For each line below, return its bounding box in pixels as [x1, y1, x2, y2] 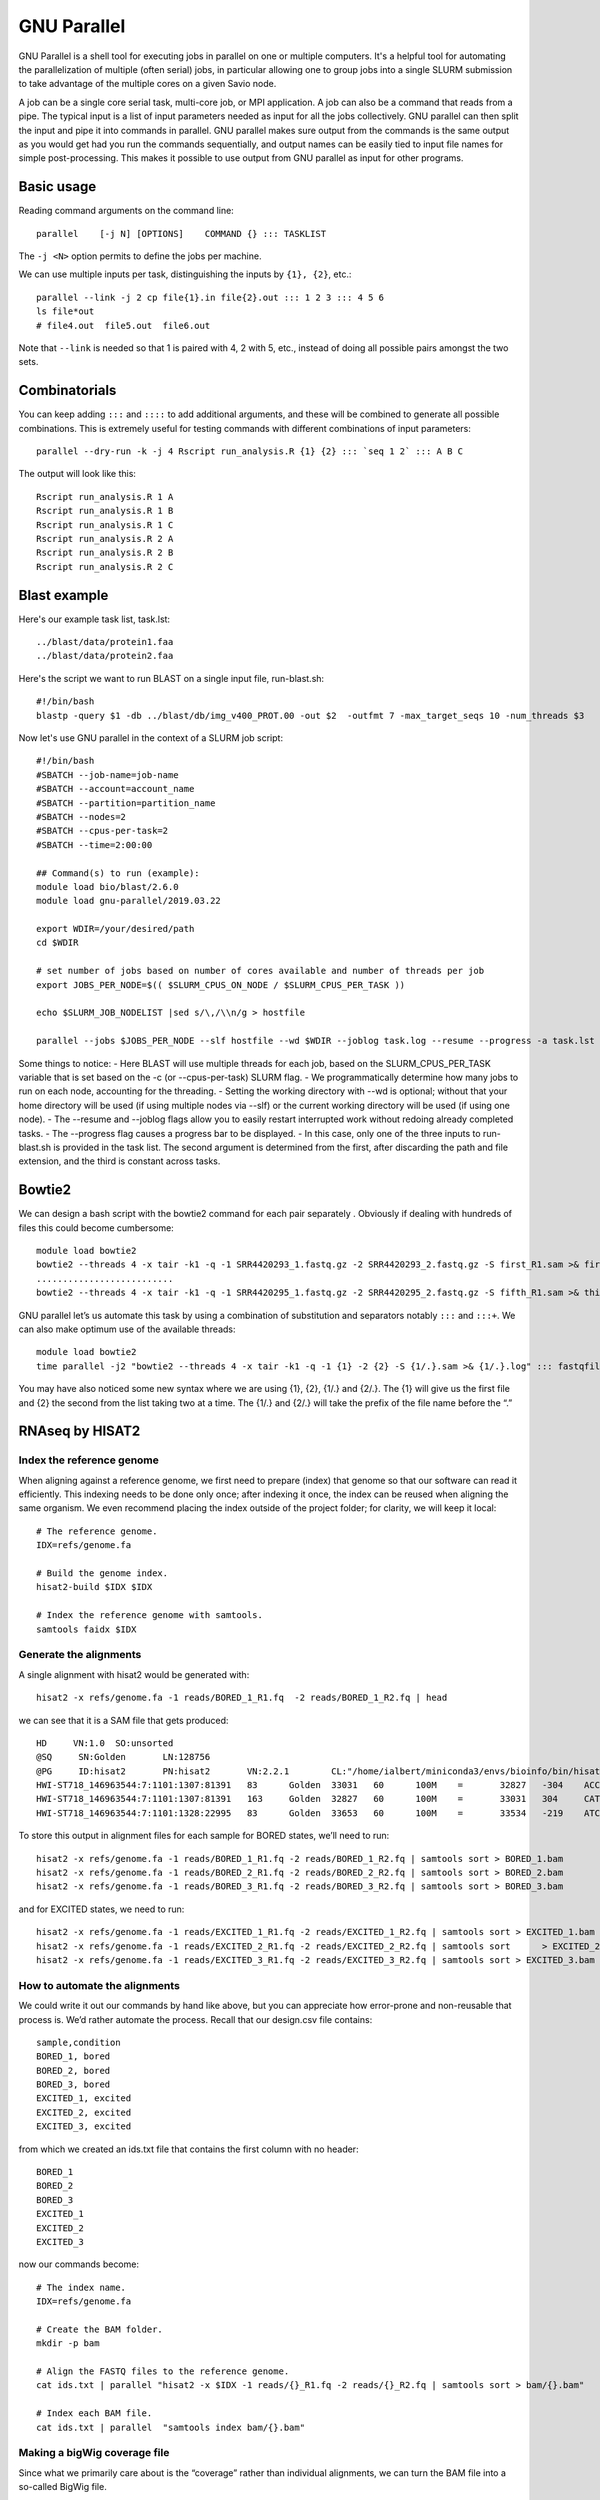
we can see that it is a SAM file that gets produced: [18, 1714, 229, 1726]
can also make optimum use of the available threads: [18, 1323, 236, 1335]
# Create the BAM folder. [36, 2323, 164, 2335]
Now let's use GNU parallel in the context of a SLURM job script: [18, 731, 284, 744]
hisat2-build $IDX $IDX [36, 1581, 153, 1593]
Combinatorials [18, 382, 117, 399]
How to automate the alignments [18, 1978, 180, 1992]
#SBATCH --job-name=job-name [36, 769, 179, 780]
